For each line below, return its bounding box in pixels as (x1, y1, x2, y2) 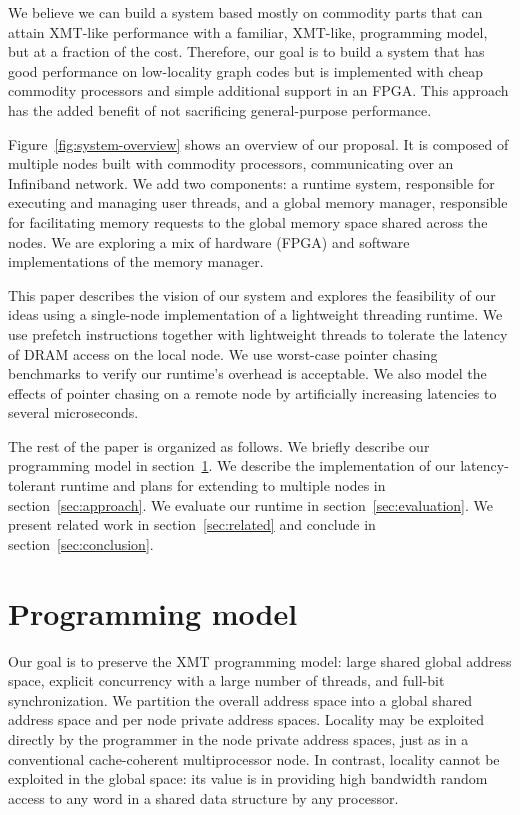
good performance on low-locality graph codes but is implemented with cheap (8, 60, 484, 81)
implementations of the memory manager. (8, 251, 264, 272)
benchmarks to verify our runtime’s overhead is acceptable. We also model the (8, 363, 487, 384)
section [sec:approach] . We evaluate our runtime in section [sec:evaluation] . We (8, 494, 493, 515)
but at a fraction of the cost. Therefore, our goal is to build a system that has (8, 41, 485, 62)
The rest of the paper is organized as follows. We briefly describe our (8, 435, 430, 456)
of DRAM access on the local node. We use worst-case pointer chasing (8, 343, 438, 364)
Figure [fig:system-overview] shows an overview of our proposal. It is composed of (8, 133, 509, 154)
